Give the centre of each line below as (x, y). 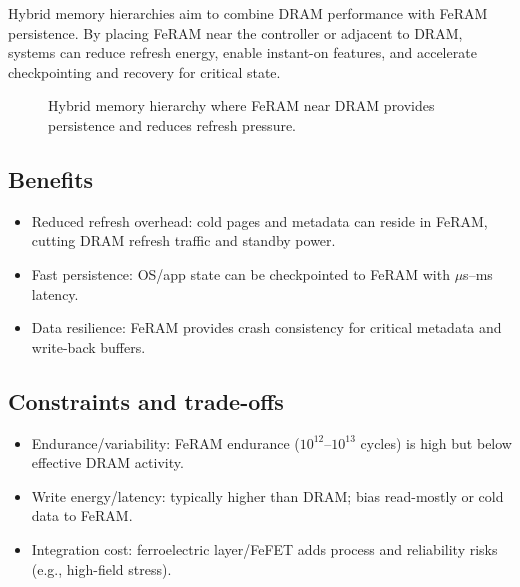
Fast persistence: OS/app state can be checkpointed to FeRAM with (240, 273)
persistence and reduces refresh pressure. (172, 124)
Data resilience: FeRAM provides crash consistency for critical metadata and (266, 327)
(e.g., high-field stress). (101, 568)
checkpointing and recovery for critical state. (144, 71)
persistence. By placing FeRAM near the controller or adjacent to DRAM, (235, 32)
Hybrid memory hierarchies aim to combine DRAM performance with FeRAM (248, 13)
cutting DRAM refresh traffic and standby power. (183, 240)
